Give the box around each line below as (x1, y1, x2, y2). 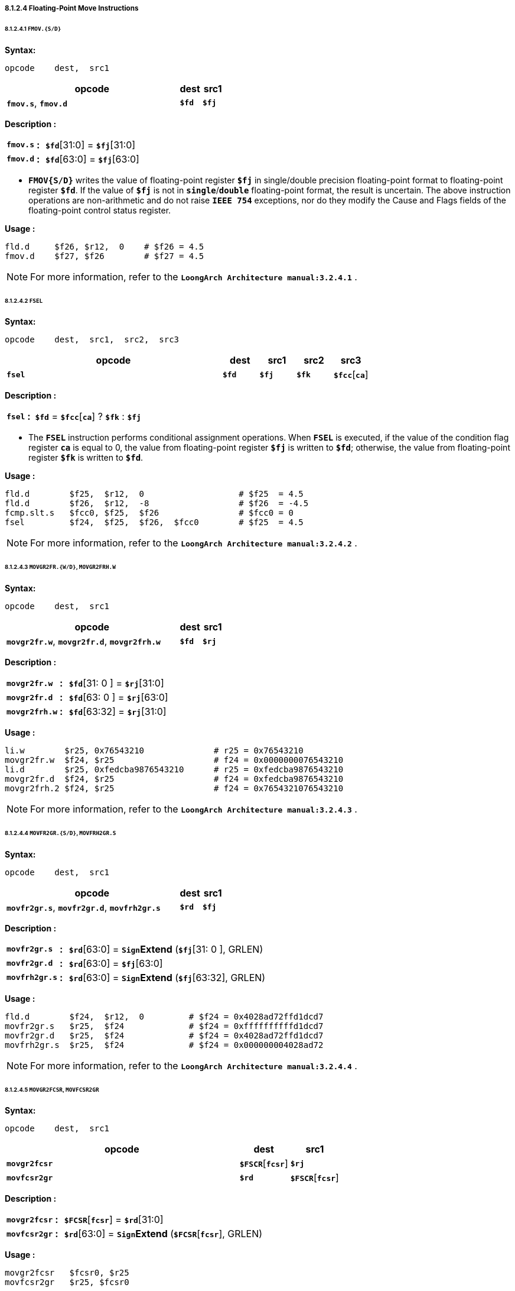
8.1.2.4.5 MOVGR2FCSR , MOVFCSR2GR (5, 1086, 99, 1093)
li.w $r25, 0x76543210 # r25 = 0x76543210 (5, 746, 304, 756)
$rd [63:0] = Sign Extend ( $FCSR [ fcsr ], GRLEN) (64, 1228, 263, 1240)
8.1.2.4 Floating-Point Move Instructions (5, 4, 139, 12)
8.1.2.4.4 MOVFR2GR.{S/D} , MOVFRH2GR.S (5, 829, 116, 836)
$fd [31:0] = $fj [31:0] (45, 138, 136, 151)
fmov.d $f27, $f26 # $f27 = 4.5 (5, 251, 204, 261)
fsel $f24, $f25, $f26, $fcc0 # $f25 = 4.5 (5, 517, 304, 528)
